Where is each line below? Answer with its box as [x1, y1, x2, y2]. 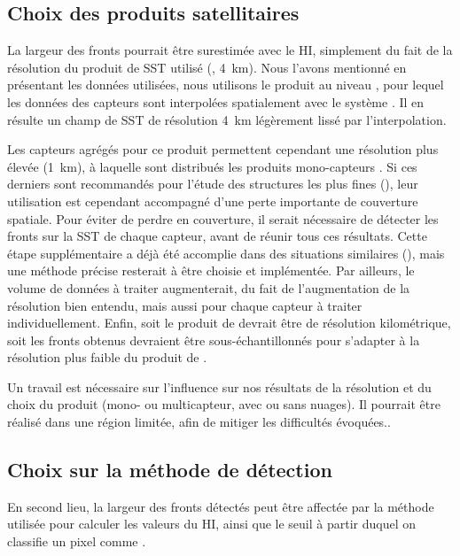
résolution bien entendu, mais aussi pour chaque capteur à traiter [7, 296, 363, 314]
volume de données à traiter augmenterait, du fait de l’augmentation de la [7, 278, 410, 297]
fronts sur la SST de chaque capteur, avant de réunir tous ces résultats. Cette [7, 227, 427, 245]
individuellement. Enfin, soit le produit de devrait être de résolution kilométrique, [7, 313, 451, 332]
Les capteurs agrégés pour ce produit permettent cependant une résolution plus [7, 140, 439, 158]
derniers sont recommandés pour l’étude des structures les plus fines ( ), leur [7, 174, 418, 193]
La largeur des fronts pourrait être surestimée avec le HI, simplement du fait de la [7, 41, 453, 59]
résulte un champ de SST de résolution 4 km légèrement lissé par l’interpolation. [7, 110, 447, 128]
